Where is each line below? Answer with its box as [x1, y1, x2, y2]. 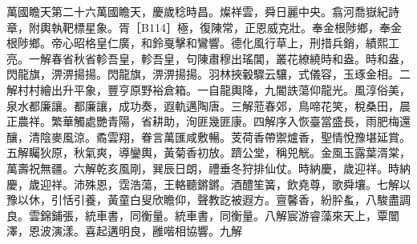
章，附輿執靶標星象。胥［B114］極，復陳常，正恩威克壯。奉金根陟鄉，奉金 [6, 18, 402, 35]
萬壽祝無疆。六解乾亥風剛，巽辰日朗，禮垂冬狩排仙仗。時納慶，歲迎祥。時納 [6, 159, 411, 176]
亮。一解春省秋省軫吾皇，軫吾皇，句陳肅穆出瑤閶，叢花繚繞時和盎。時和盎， [6, 50, 411, 66]
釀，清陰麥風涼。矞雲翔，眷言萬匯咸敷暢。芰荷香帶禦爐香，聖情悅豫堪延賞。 [6, 128, 411, 145]
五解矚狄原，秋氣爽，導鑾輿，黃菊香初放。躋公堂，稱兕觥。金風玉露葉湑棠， [6, 144, 411, 161]
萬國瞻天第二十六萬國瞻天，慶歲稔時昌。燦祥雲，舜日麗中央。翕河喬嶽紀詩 [6, 3, 399, 19]
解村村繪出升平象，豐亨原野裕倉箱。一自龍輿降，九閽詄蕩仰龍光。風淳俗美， [6, 81, 411, 98]
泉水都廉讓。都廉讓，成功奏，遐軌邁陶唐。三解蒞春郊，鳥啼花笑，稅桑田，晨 [6, 97, 411, 114]
